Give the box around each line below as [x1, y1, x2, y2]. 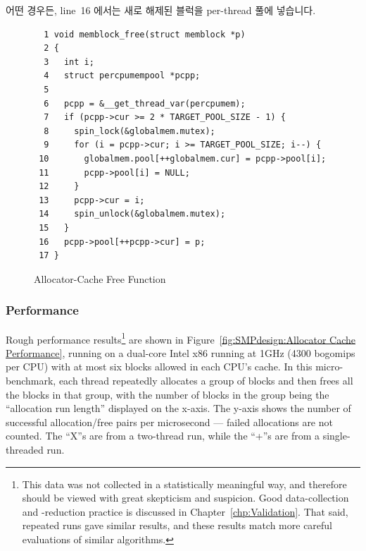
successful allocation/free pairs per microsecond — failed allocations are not [6, 414, 333, 429]
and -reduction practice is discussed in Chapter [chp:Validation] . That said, [22, 504, 348, 519]
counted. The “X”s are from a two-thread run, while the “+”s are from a [6, 428, 320, 443]
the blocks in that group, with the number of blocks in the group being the [6, 387, 329, 401]
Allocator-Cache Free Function [34, 271, 166, 286]
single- [322, 428, 351, 443]
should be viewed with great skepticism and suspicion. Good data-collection [22, 490, 349, 505]
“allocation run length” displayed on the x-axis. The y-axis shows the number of [6, 401, 351, 416]
